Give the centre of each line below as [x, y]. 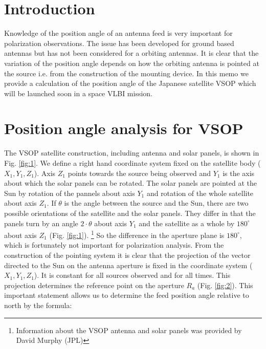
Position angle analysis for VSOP [124, 128]
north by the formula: [38, 305]
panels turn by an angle [41, 223]
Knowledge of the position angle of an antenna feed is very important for [118, 33]
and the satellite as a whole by [187, 223]
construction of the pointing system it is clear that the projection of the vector [127, 255]
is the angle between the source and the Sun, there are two [156, 203]
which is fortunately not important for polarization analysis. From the [114, 245]
